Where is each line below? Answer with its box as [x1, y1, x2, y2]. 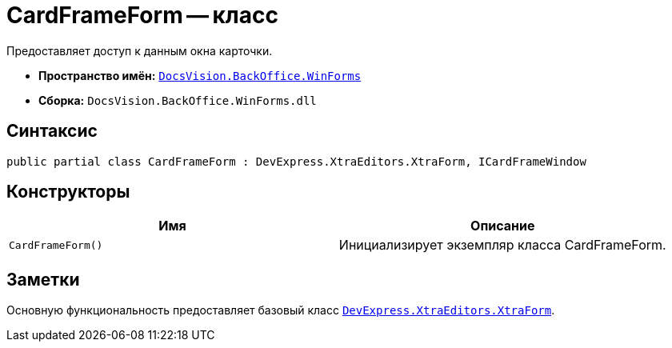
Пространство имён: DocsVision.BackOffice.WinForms [38, 68, 362, 82]
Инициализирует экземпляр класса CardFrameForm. [338, 237, 666, 254]
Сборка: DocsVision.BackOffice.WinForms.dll [38, 93, 317, 107]
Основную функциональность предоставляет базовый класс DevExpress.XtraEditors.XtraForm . [6, 303, 555, 318]
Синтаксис [6, 121, 98, 142]
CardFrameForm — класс [6, 2, 278, 29]
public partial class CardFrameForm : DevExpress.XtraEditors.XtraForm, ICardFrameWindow [6, 154, 586, 168]
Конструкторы [6, 182, 130, 202]
